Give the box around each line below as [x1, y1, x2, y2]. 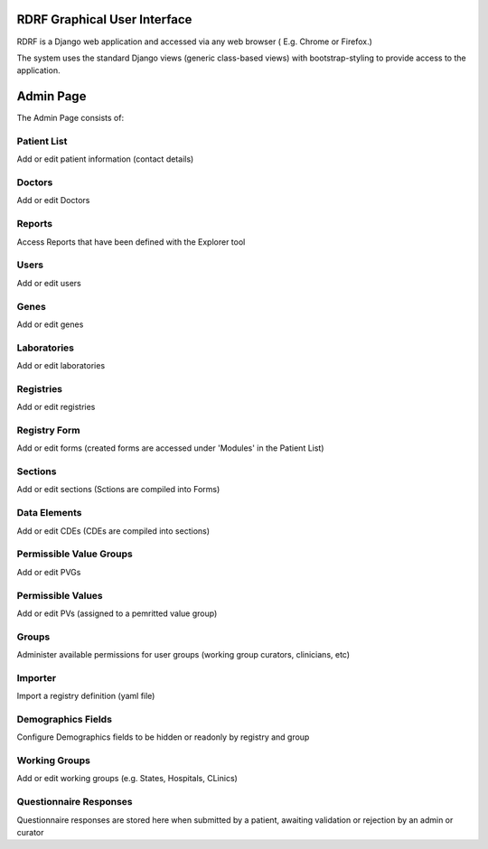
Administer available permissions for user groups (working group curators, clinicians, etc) [16, 649, 351, 660]
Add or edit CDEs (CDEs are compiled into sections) [16, 525, 211, 536]
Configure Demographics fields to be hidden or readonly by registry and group [16, 732, 310, 742]
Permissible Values [16, 589, 103, 602]
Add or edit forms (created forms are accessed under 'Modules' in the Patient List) [16, 443, 324, 453]
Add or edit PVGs [16, 566, 81, 577]
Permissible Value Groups [16, 547, 133, 560]
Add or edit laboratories [16, 360, 106, 371]
